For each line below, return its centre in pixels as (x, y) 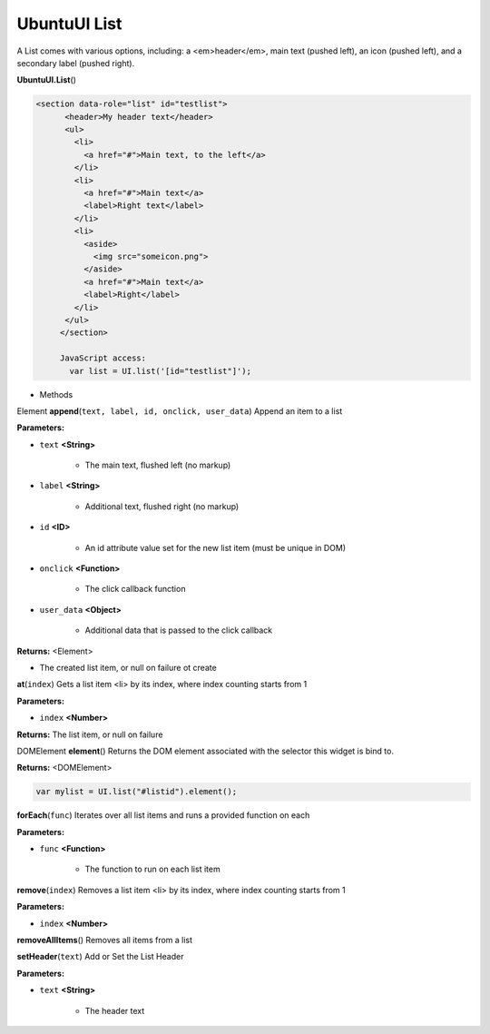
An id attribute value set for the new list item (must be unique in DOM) (216, 547)
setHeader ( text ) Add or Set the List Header (100, 957)
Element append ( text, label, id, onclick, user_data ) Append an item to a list (180, 411)
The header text (115, 1010)
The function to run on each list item (153, 869)
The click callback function (135, 589)
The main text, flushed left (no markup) (158, 465)
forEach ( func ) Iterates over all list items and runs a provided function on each (163, 815)
